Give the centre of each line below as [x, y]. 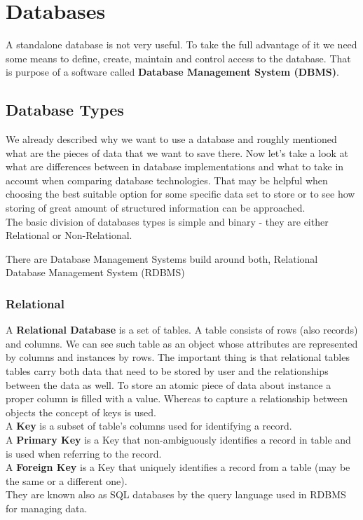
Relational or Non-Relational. [69, 235]
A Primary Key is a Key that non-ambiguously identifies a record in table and [178, 440]
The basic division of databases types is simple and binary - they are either [167, 221]
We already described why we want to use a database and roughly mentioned [171, 139]
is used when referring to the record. [84, 453]
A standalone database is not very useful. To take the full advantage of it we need [181, 45]
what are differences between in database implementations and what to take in [175, 166]
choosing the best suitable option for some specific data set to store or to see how [180, 194]
